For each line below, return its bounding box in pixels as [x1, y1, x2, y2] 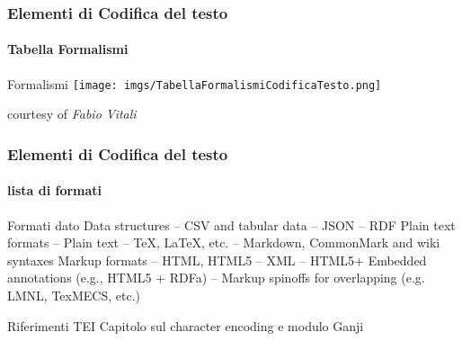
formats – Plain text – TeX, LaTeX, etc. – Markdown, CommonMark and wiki [7, 233, 440, 252]
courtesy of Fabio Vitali [7, 104, 137, 123]
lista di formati [7, 181, 102, 200]
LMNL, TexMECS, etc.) [7, 285, 140, 304]
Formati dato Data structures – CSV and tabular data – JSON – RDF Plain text [7, 215, 456, 234]
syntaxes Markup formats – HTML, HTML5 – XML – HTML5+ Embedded [7, 250, 427, 269]
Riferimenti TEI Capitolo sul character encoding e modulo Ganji [7, 316, 364, 335]
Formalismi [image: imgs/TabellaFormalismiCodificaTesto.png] [7, 74, 382, 93]
